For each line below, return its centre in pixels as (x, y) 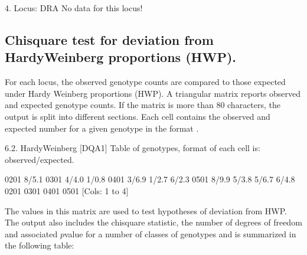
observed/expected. (40, 159)
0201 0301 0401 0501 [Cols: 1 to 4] (67, 190)
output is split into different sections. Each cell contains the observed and (138, 116)
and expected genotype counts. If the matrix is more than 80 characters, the (143, 105)
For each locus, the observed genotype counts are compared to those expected (145, 82)
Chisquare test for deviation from (109, 39)
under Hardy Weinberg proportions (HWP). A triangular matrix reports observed (153, 93)
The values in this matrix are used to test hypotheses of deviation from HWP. (146, 210)
